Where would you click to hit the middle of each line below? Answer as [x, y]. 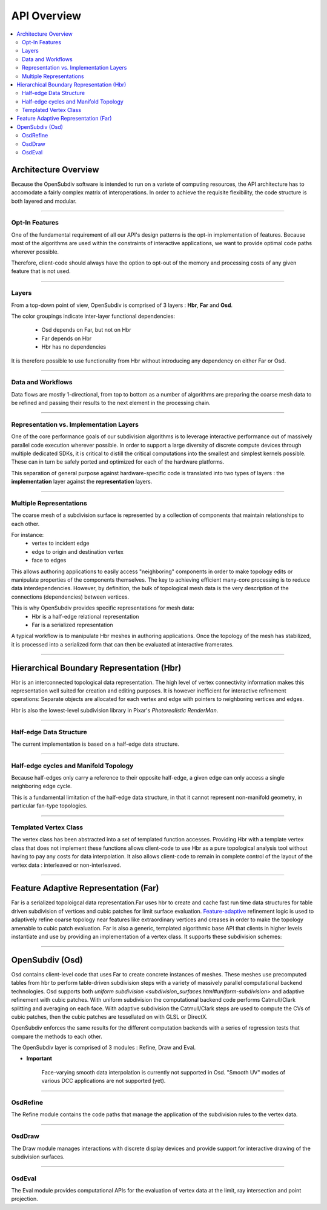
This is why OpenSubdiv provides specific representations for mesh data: [103, 608]
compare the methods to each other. [57, 1036]
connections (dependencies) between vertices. [70, 597]
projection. [25, 1199]
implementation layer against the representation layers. [82, 482]
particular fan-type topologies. [49, 806]
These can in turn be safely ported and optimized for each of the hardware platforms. [118, 462]
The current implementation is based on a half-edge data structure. [95, 744]
